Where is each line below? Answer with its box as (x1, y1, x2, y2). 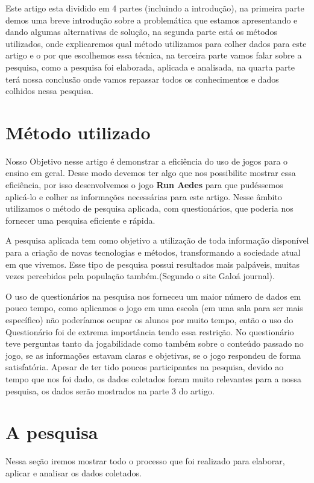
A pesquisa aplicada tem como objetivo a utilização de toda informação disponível (5, 234, 309, 247)
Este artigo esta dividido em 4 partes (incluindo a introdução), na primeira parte (5, 2, 304, 14)
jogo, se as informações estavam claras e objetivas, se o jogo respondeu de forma (5, 349, 301, 361)
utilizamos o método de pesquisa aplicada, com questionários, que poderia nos (5, 202, 294, 215)
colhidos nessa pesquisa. (5, 84, 93, 97)
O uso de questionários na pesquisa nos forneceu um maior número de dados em (5, 289, 301, 302)
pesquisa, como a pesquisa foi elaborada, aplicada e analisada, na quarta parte (5, 60, 295, 73)
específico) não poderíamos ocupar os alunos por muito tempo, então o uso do (5, 314, 294, 326)
